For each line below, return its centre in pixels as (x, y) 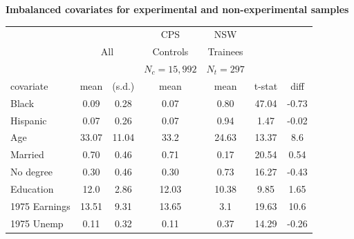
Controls (170, 51)
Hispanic (29, 120)
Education (32, 188)
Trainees (225, 51)
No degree (32, 172)
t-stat (266, 85)
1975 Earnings (40, 205)
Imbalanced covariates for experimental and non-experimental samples (177, 9)
